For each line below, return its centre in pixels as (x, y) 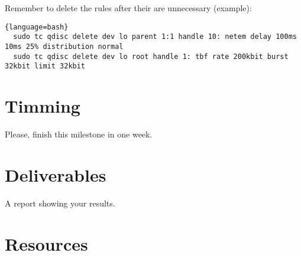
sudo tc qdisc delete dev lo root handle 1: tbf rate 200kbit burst (151, 56)
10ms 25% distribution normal (64, 46)
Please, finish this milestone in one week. (79, 134)
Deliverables (56, 174)
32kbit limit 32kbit (45, 66)
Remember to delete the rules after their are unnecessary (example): (128, 8)
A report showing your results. (60, 203)
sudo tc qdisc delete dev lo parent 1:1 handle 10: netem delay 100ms (155, 37)
